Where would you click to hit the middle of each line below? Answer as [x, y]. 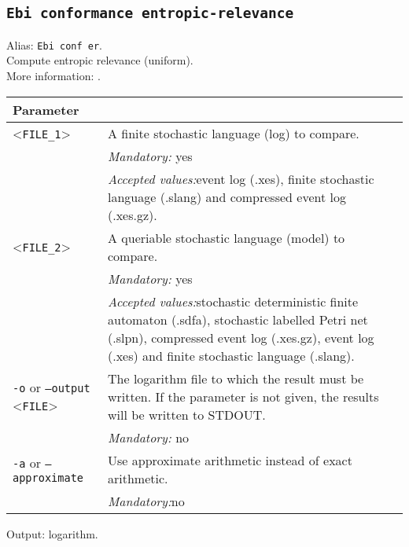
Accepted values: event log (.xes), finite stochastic [241, 178]
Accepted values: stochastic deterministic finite [233, 301]
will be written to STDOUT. [187, 414]
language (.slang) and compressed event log [227, 196]
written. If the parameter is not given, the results [243, 396]
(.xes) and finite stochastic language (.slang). [231, 355]
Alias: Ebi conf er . [55, 44]
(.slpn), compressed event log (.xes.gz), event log [241, 337]
